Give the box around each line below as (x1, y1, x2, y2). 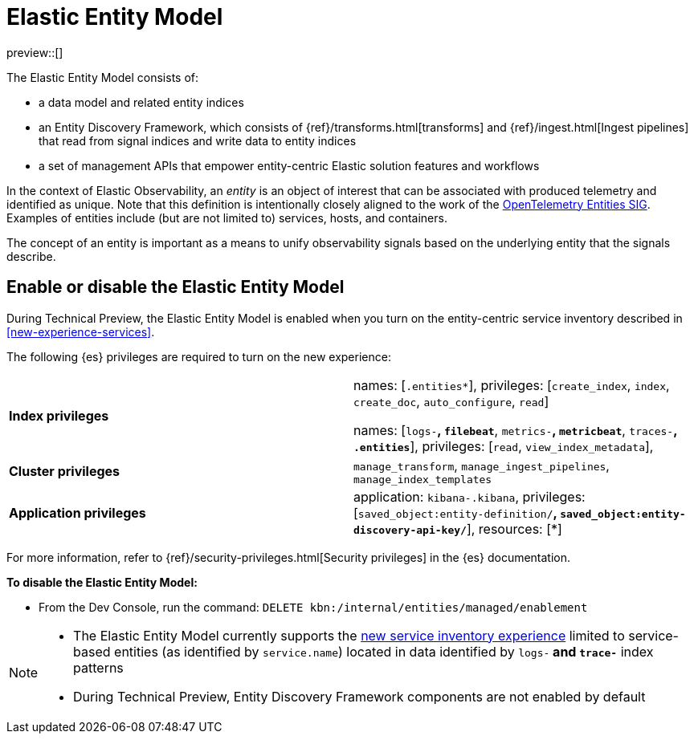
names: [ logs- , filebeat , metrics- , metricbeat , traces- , (353, 421, 677, 438)
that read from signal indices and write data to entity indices (39, 133, 357, 148)
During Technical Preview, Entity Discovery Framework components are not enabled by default (73, 688, 646, 705)
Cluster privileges (9, 463, 120, 480)
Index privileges (9, 407, 109, 424)
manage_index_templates (353, 473, 492, 486)
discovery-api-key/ (353, 523, 467, 536)
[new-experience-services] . (6, 324, 155, 339)
